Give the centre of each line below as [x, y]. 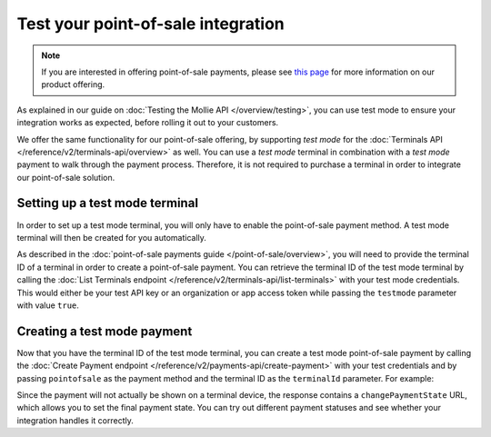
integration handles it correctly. [75, 420]
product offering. [73, 84]
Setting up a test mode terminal [108, 203]
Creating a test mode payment [105, 331]
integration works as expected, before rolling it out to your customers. [148, 123]
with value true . [48, 305]
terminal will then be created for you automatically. [111, 237]
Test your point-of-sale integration [151, 24]
